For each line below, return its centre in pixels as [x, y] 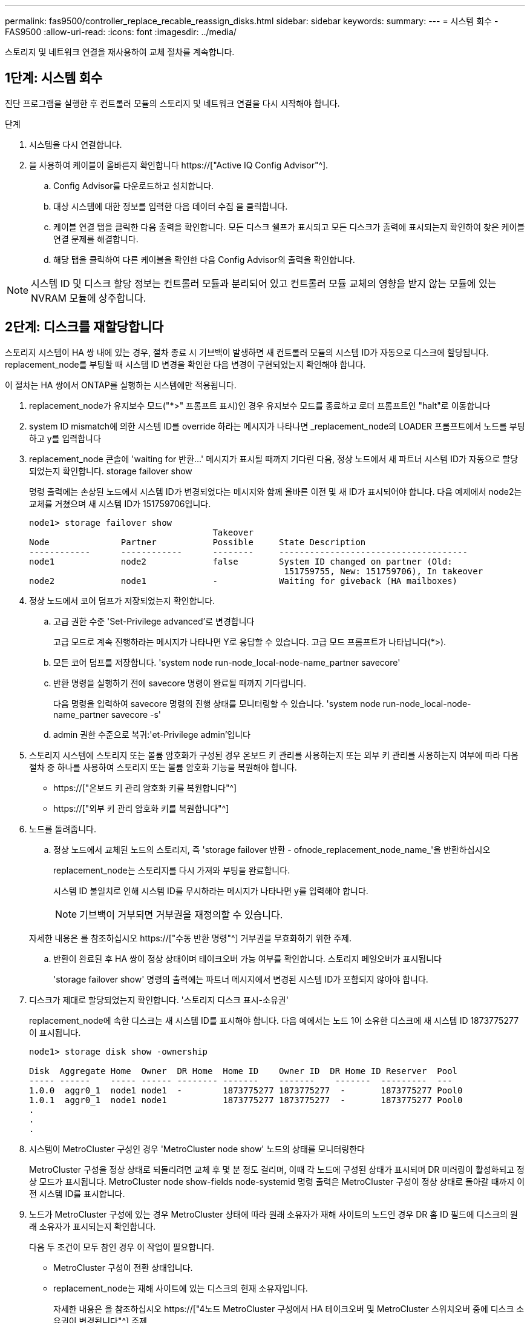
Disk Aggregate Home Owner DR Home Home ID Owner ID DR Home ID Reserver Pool [244, 1071]
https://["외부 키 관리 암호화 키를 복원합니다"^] [141, 808]
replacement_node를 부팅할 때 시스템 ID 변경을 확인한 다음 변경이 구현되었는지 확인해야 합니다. [185, 364]
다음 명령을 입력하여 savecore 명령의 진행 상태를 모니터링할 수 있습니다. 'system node [217, 703]
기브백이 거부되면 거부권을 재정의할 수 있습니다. [181, 914]
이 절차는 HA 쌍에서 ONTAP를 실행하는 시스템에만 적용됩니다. [121, 385]
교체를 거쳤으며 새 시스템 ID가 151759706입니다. [120, 503]
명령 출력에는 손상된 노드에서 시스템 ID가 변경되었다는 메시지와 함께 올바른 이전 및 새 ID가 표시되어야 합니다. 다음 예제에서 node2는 [276, 491]
